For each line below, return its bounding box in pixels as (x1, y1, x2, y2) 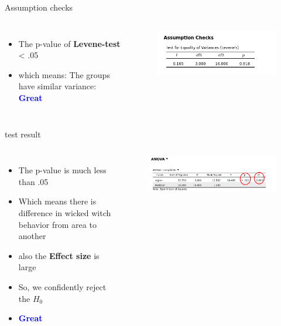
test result (5, 127, 41, 140)
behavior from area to (18, 218, 97, 230)
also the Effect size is (18, 249, 100, 261)
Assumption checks (5, 1, 73, 13)
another (18, 230, 46, 242)
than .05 (18, 175, 49, 187)
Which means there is (18, 195, 97, 207)
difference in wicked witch (18, 206, 111, 219)
